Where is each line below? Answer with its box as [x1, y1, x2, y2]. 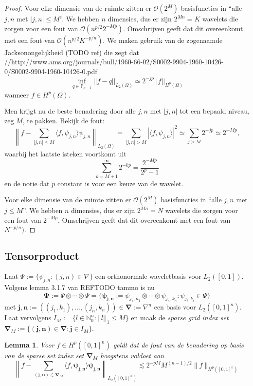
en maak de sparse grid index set [131, 312, 229, 323]
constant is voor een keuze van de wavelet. [57, 178, 183, 188]
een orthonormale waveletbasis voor [95, 271, 201, 281]
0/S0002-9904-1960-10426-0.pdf [4, 66, 97, 76]
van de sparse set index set [4, 350, 84, 360]
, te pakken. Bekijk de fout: [22, 115, 105, 125]
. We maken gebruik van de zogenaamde [103, 35, 223, 45]
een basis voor [154, 302, 196, 312]
